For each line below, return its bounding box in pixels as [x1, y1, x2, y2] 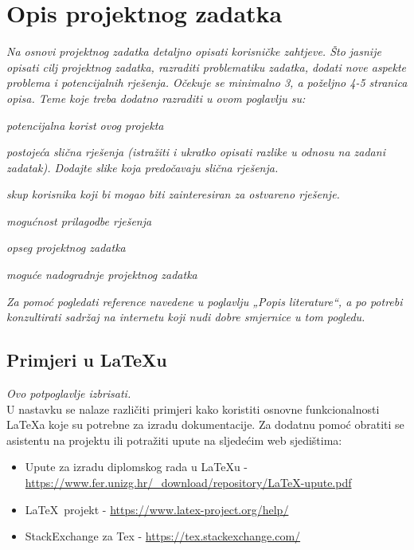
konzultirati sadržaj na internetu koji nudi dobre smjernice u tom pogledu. [6, 308, 365, 325]
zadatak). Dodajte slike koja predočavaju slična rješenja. [6, 159, 279, 175]
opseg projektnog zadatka [6, 239, 126, 256]
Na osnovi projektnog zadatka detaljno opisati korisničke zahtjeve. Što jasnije [6, 43, 381, 60]
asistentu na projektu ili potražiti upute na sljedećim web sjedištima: [6, 431, 342, 448]
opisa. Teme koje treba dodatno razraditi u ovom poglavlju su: [6, 89, 306, 106]
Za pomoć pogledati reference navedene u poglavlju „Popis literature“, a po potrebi [6, 293, 403, 309]
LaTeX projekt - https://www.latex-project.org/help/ [25, 501, 289, 517]
